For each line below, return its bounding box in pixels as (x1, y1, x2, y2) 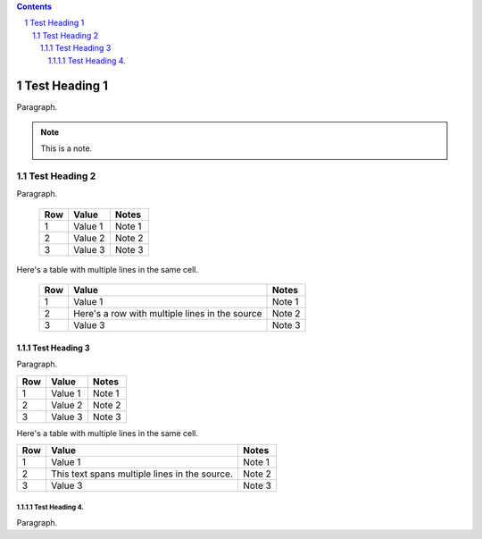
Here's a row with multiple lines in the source (72, 307, 262, 320)
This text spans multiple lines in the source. (50, 467, 234, 480)
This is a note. (40, 143, 93, 154)
